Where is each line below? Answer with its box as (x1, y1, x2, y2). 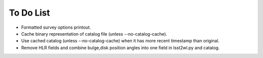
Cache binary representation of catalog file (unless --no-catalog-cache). (21, 31, 168, 37)
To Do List (9, 7, 50, 18)
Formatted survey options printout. (21, 24, 91, 30)
